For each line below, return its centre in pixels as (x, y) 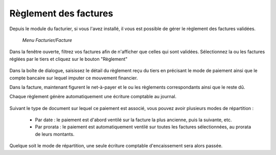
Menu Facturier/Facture (47, 40)
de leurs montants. (55, 134)
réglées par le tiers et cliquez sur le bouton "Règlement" (68, 59)
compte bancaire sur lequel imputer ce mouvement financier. (74, 78)
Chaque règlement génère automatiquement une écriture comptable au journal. (93, 97)
